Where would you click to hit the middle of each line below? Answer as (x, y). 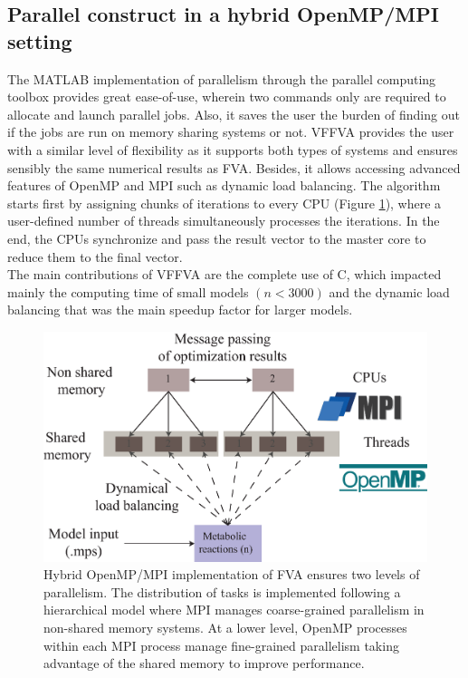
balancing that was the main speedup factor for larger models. (180, 310)
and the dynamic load (389, 291)
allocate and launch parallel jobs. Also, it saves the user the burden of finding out (234, 114)
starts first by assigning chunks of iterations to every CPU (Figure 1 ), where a (224, 203)
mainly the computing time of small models (128, 291)
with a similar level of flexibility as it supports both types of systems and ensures (233, 149)
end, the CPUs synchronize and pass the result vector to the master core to (217, 238)
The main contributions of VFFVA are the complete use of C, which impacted (224, 274)
